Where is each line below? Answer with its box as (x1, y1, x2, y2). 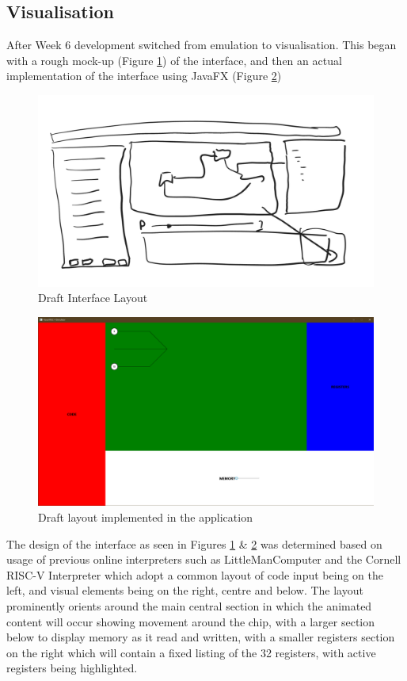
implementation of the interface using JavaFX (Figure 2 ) (6, 67, 282, 84)
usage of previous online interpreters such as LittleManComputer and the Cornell (6, 551, 401, 568)
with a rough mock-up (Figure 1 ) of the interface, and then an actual (6, 52, 342, 68)
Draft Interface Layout (38, 289, 148, 306)
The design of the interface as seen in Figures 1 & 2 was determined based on (6, 535, 382, 552)
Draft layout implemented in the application (38, 509, 253, 526)
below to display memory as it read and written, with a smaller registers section (6, 629, 395, 645)
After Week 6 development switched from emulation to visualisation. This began (6, 36, 397, 53)
